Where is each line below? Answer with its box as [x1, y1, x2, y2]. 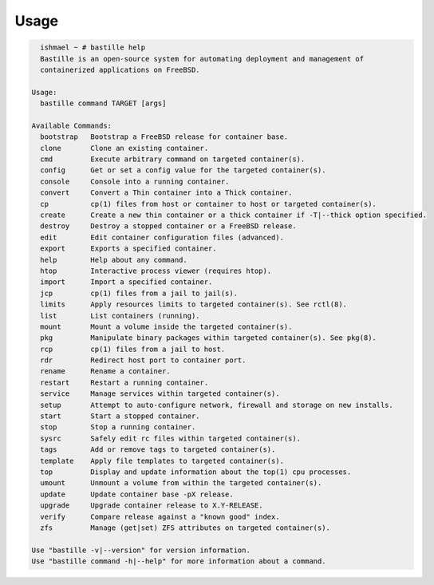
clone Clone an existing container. [40, 144, 209, 152]
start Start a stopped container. [40, 412, 200, 421]
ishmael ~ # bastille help [40, 43, 146, 52]
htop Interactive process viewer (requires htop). [40, 266, 272, 275]
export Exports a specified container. [40, 244, 217, 253]
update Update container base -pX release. [40, 489, 235, 499]
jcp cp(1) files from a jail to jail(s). [40, 288, 239, 298]
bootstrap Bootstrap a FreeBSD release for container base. [40, 132, 289, 141]
